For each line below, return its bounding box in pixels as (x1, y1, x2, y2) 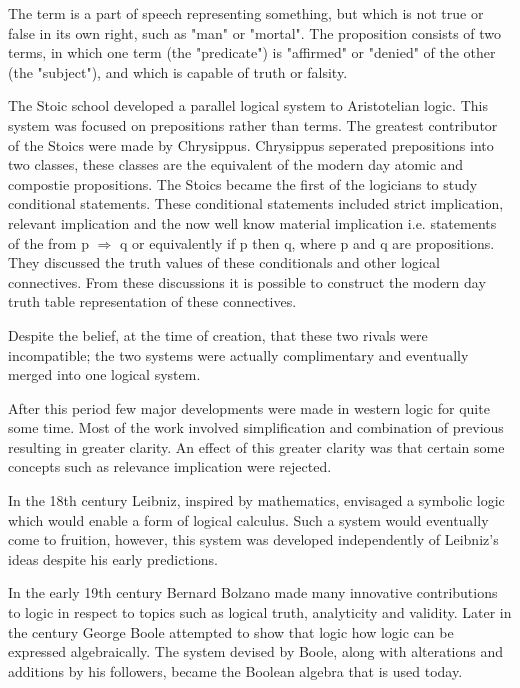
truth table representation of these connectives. (8, 291, 297, 312)
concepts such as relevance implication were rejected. (8, 456, 332, 477)
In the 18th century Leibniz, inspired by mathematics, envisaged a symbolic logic (8, 490, 505, 511)
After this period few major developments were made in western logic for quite (8, 397, 490, 418)
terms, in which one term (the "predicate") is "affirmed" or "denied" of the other (8, 42, 496, 63)
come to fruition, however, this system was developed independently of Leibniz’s (8, 529, 499, 550)
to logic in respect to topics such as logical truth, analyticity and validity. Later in (8, 602, 512, 623)
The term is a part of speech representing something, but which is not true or (8, 3, 484, 23)
